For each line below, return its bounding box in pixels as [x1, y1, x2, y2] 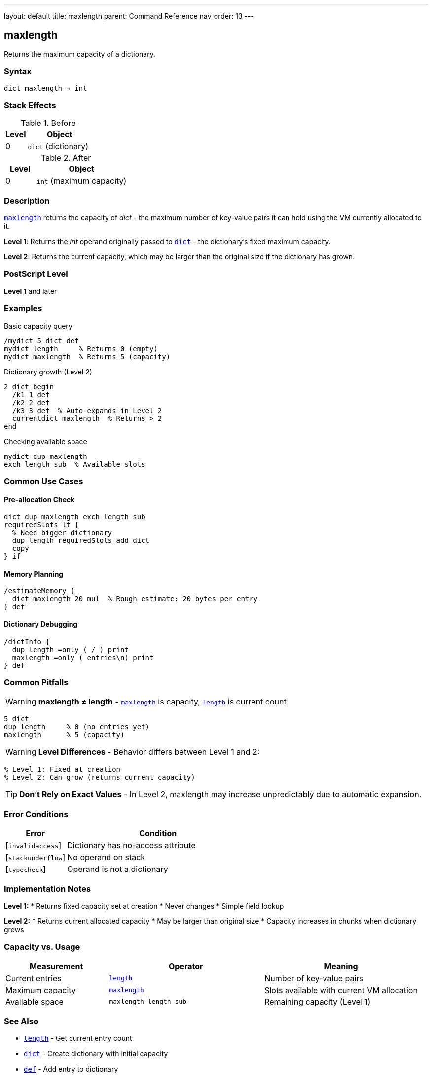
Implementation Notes [4, 883, 91, 894]
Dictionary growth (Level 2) [4, 367, 92, 376]
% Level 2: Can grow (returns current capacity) [4, 773, 195, 782]
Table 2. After [41, 153, 91, 163]
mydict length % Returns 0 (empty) [4, 344, 158, 353]
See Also [4, 1016, 38, 1026]
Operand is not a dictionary [67, 864, 168, 874]
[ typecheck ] [5, 864, 46, 874]
